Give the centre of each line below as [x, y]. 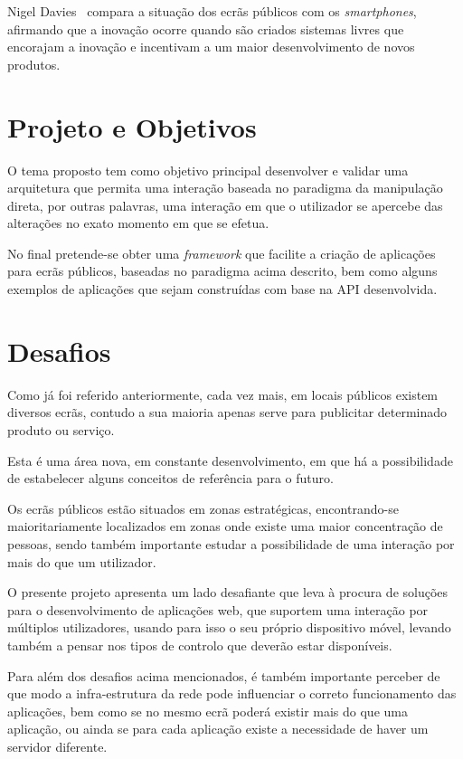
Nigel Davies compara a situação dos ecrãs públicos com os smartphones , [212, 11]
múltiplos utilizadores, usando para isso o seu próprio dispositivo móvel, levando [229, 627]
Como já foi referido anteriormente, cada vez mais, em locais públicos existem [223, 394]
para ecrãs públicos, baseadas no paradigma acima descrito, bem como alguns [222, 271]
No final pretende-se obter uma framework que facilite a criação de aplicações [222, 253]
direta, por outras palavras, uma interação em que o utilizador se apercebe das [225, 205]
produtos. [34, 64]
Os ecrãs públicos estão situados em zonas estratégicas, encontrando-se [203, 508]
